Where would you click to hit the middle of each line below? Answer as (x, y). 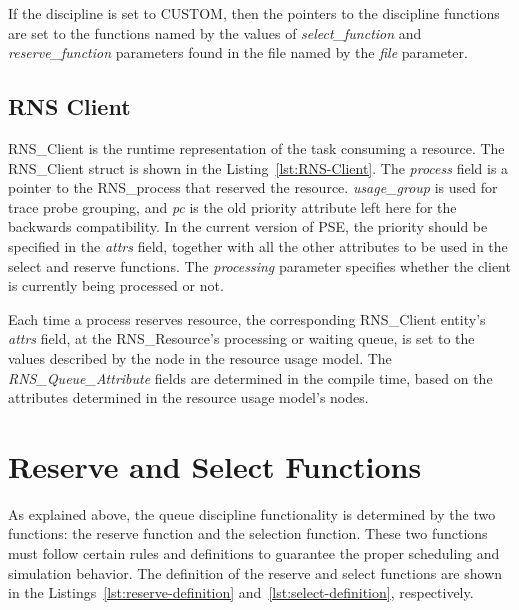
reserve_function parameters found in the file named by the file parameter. (238, 52)
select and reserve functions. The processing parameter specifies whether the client (259, 265)
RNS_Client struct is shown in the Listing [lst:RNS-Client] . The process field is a (258, 167)
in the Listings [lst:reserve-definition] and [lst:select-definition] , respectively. (241, 592)
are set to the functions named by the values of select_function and (215, 32)
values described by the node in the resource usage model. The (200, 357)
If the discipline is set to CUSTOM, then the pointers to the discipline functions (254, 13)
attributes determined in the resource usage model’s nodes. (188, 397)
